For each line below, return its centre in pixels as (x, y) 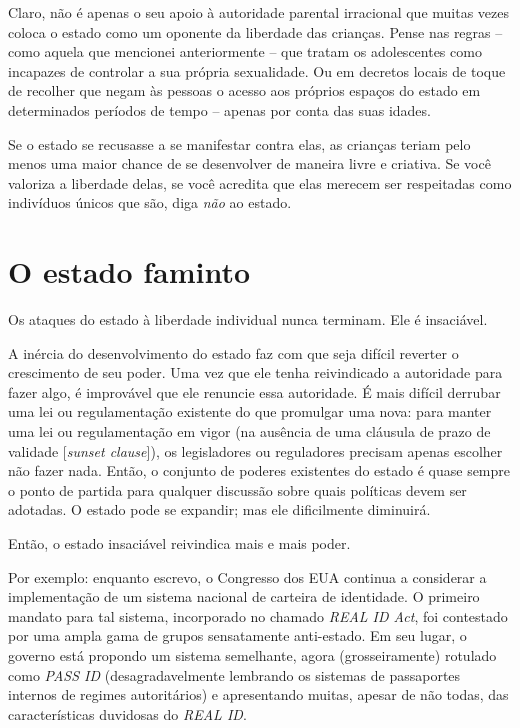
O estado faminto (129, 271)
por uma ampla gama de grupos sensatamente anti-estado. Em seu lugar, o (237, 635)
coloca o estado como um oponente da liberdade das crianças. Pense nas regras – (255, 31)
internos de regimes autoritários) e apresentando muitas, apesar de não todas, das (258, 694)
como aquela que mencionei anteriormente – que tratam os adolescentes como (245, 51)
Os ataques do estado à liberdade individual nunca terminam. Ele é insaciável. (248, 319)
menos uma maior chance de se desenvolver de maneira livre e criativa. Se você (249, 163)
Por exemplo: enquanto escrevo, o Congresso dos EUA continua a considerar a (247, 576)
